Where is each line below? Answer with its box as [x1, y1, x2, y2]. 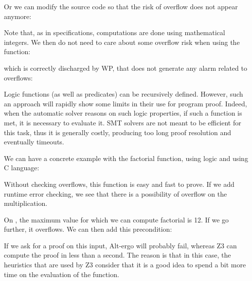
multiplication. [4, 198, 48, 208]
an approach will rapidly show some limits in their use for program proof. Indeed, [4, 98, 247, 108]
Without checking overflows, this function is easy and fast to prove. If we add [4, 179, 234, 189]
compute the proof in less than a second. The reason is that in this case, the [4, 250, 231, 260]
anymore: [4, 11, 32, 21]
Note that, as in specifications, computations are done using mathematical [4, 27, 225, 38]
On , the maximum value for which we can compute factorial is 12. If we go [4, 214, 229, 224]
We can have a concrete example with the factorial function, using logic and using [4, 153, 248, 163]
